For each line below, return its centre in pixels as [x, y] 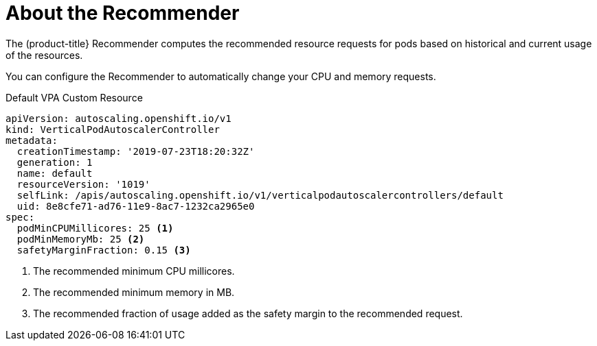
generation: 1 [55, 162]
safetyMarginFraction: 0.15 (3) [104, 250]
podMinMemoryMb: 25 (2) [81, 239]
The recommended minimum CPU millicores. [134, 271]
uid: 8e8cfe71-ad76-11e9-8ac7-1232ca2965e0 [136, 206]
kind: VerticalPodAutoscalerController [113, 129]
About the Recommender [123, 13]
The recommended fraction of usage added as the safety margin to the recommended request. [248, 313]
